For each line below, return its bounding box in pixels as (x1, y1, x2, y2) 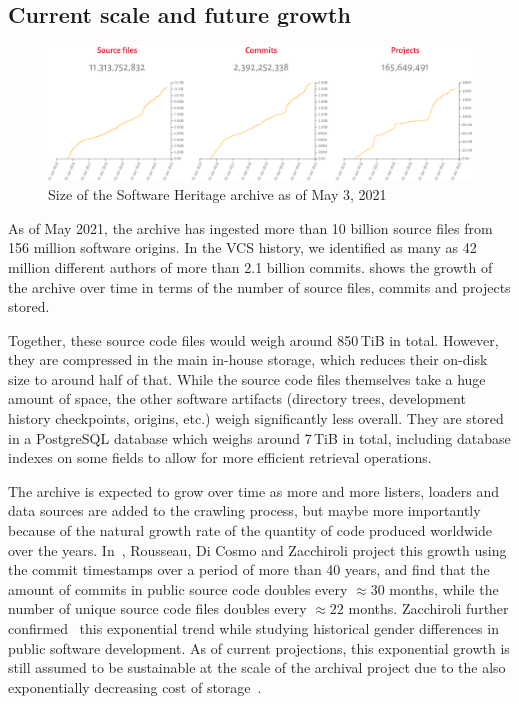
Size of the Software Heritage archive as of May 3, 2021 (48, 184, 387, 205)
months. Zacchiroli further (348, 598, 509, 619)
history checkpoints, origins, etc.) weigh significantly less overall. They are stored (8, 408, 504, 429)
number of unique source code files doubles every (8, 598, 307, 619)
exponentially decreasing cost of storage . (8, 676, 262, 697)
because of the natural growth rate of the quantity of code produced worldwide (8, 520, 493, 541)
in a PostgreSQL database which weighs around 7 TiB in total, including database (8, 427, 511, 448)
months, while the (389, 578, 499, 599)
